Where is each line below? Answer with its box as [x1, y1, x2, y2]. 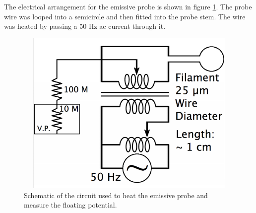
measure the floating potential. [24, 200, 117, 210]
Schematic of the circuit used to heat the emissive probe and [24, 190, 208, 200]
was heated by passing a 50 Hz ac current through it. [4, 21, 166, 31]
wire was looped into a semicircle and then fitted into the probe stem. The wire [4, 11, 246, 21]
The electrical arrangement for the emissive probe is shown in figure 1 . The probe [4, 1, 252, 11]
